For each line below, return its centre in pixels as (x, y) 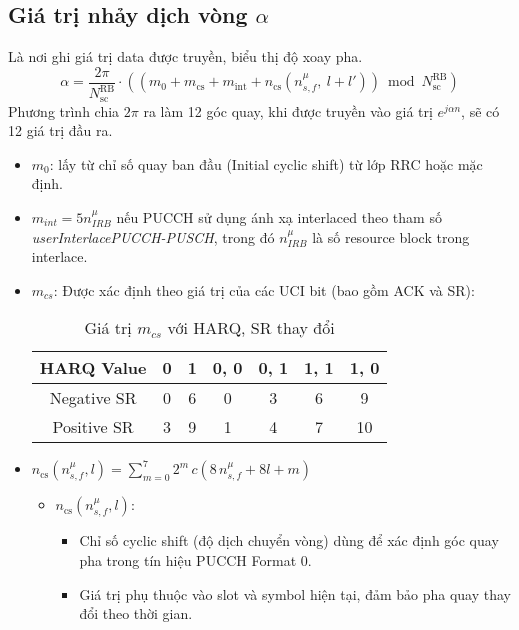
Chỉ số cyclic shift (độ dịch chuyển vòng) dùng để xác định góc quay (289, 540)
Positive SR (93, 427)
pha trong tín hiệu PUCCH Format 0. (195, 560)
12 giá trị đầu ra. (60, 130)
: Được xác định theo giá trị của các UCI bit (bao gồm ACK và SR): (264, 289)
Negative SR (93, 398)
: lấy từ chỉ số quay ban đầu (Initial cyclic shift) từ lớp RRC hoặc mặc (266, 163)
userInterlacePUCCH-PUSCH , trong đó (153, 236)
